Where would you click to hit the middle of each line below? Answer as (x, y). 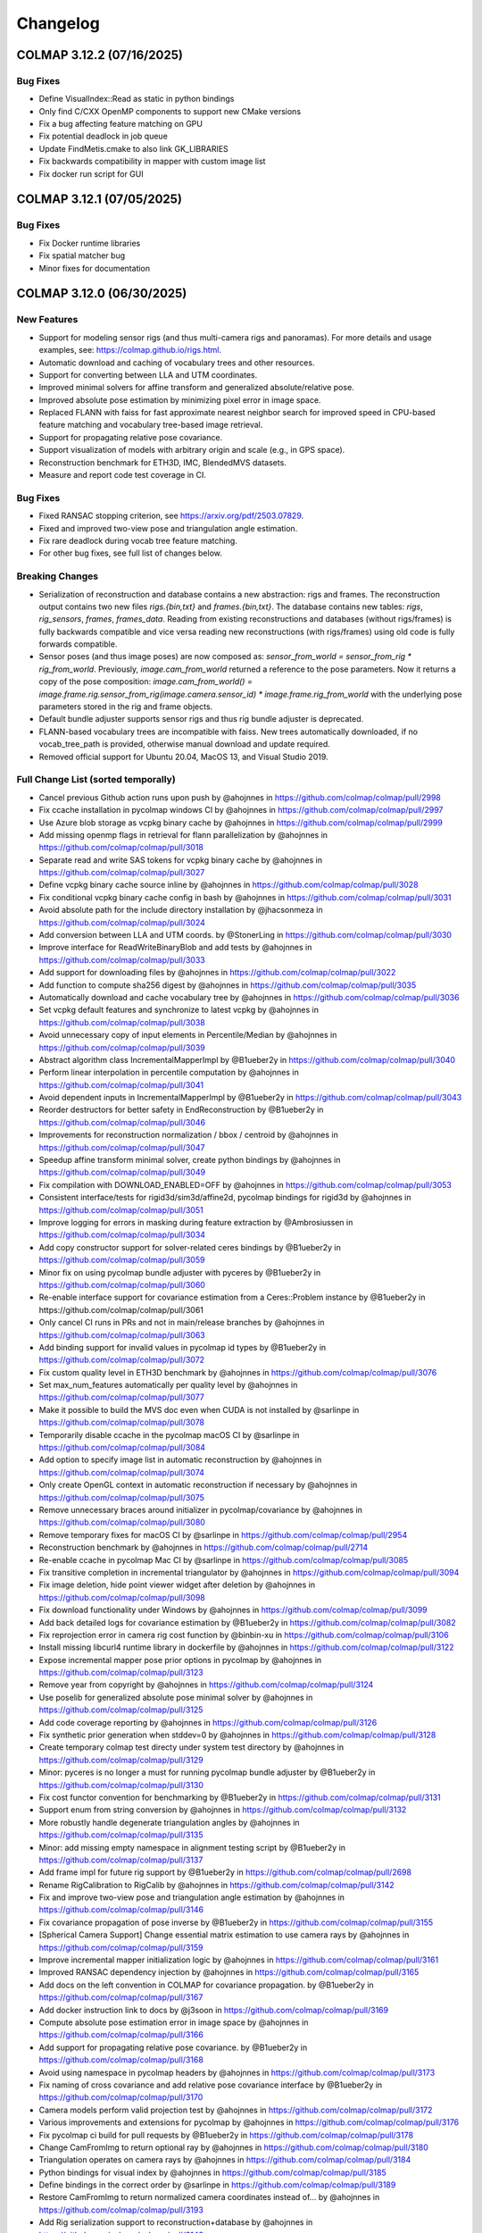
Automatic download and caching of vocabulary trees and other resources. (177, 363)
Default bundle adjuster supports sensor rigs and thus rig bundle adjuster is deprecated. (201, 719)
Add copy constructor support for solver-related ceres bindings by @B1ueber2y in (190, 1247)
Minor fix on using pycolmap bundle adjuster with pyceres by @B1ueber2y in (180, 1272)
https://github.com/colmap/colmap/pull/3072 (122, 1360)
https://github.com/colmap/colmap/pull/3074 (122, 1472)
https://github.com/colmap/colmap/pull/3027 (122, 873)
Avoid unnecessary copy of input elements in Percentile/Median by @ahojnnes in (188, 1035)
